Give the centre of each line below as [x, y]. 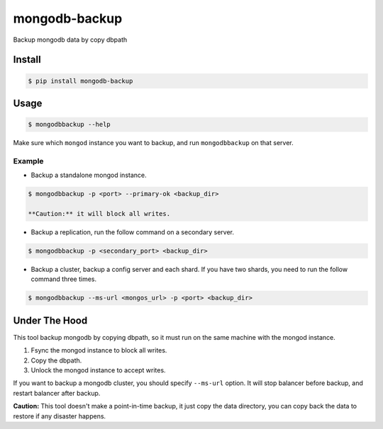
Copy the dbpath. [56, 360]
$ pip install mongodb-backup [81, 81]
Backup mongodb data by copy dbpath [70, 40]
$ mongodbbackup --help [70, 125]
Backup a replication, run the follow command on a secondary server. [132, 232]
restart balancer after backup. [57, 393]
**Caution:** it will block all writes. [99, 214]
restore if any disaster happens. [60, 416]
